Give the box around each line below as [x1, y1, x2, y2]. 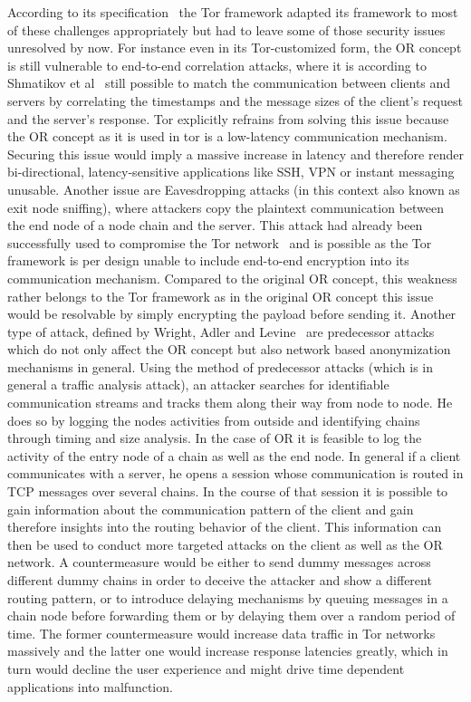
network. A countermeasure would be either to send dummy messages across [7, 553, 431, 572]
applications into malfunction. [7, 677, 173, 696]
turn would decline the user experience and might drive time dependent [7, 659, 405, 678]
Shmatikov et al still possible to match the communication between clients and [7, 73, 451, 92]
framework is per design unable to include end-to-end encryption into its [7, 251, 409, 270]
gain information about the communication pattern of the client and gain [7, 499, 414, 518]
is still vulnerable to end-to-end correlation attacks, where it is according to [7, 55, 427, 74]
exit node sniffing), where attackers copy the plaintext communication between [7, 197, 445, 216]
